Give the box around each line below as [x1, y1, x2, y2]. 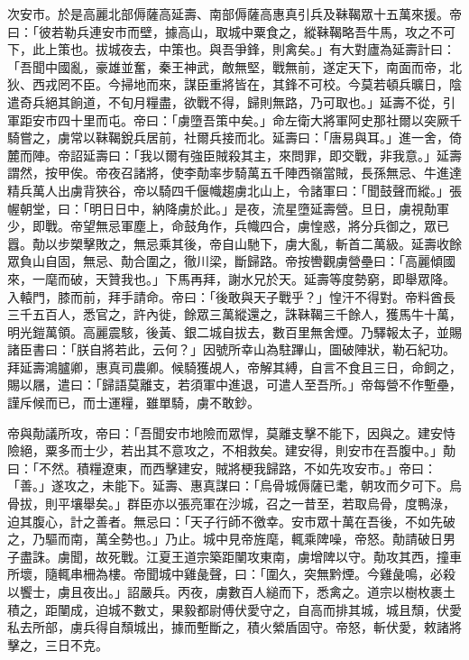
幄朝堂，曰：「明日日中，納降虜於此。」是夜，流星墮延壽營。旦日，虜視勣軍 [7, 198, 449, 217]
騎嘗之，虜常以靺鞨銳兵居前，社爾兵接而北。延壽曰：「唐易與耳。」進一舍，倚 [7, 128, 462, 147]
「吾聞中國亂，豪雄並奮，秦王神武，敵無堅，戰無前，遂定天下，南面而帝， [7, 57, 449, 76]
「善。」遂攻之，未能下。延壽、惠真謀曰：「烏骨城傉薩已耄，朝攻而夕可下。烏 [7, 476, 462, 495]
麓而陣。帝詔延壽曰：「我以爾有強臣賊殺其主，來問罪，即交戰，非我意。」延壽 [7, 145, 462, 164]
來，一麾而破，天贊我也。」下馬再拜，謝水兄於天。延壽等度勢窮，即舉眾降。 [7, 269, 455, 288]
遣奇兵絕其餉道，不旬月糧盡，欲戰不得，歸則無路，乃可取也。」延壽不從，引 [7, 92, 455, 111]
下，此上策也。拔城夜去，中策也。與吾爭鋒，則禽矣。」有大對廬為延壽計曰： [7, 40, 455, 59]
